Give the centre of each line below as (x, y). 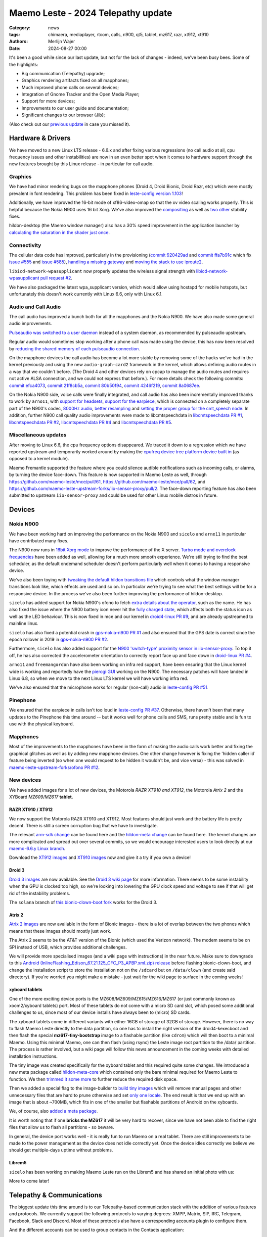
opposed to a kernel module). (39, 459)
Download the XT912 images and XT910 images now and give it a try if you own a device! (100, 857)
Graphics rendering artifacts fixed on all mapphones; (75, 80)
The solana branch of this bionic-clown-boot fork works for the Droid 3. (83, 903)
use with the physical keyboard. (42, 724)
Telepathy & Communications (56, 1195)
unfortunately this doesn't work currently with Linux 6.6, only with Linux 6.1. (86, 294)
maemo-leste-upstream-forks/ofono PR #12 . (54, 767)
